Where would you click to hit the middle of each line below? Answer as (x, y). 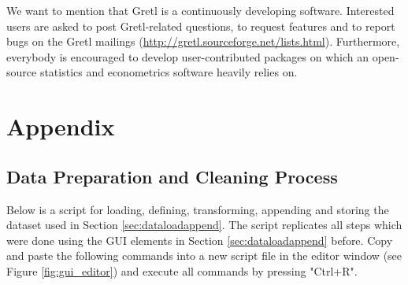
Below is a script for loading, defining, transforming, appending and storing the (198, 209)
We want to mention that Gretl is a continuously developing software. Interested (200, 10)
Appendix (61, 126)
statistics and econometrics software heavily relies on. (169, 72)
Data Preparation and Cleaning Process (172, 176)
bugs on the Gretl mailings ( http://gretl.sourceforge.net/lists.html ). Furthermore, (203, 41)
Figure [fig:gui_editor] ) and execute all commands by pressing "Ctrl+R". (182, 270)
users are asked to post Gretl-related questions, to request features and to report (201, 26)
